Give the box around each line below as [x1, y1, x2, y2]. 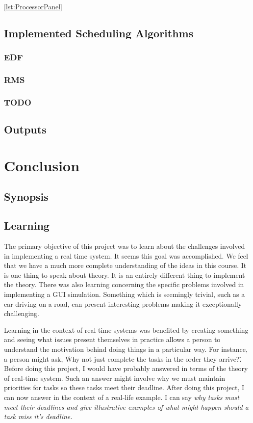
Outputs [4, 122, 47, 137]
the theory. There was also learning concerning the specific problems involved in [4, 279, 244, 290]
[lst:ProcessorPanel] [4, 1, 62, 11]
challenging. [4, 308, 39, 318]
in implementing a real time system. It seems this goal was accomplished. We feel [4, 250, 248, 261]
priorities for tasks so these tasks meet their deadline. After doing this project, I [4, 382, 245, 393]
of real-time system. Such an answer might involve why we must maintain [4, 372, 226, 383]
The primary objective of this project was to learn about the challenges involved [4, 241, 245, 251]
